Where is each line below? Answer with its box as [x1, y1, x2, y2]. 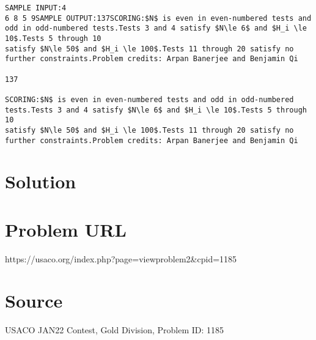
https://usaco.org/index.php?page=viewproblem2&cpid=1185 [5, 252, 237, 265]
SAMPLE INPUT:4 [5, 4, 67, 12]
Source [5, 288, 63, 313]
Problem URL [5, 216, 127, 242]
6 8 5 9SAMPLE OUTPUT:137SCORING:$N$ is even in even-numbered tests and [5, 13, 312, 23]
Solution [5, 169, 76, 194]
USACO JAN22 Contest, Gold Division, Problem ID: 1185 [5, 323, 224, 336]
